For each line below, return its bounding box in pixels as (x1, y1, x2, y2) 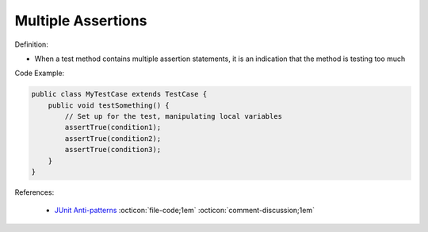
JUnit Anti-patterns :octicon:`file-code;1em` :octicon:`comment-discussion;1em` (54, 206, 315, 215)
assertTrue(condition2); (64, 134, 162, 143)
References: (14, 188, 55, 197)
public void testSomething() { (48, 101, 170, 110)
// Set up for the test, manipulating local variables (64, 112, 283, 121)
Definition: (14, 40, 49, 49)
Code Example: (14, 68, 65, 78)
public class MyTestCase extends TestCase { (31, 89, 208, 99)
